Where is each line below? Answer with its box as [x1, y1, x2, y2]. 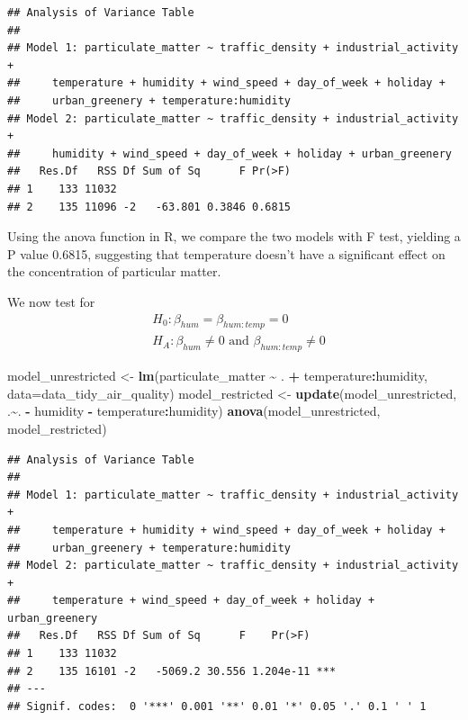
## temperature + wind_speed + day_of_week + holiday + [7, 594, 375, 607]
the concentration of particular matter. [7, 262, 221, 281]
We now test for [7, 292, 95, 310]
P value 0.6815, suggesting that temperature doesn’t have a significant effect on [7, 244, 445, 263]
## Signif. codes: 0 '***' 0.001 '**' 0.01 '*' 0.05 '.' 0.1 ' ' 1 [7, 699, 427, 713]
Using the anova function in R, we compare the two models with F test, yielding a [7, 227, 461, 246]
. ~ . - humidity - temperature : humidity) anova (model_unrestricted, [7, 401, 381, 420]
